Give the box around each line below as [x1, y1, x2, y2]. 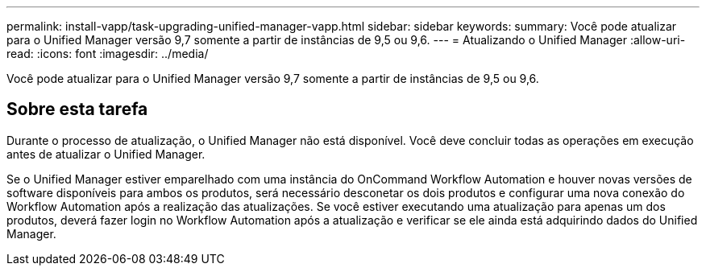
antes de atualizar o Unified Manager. [6, 146, 206, 161]
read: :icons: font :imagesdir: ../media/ [6, 47, 209, 60]
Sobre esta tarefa [6, 99, 148, 120]
